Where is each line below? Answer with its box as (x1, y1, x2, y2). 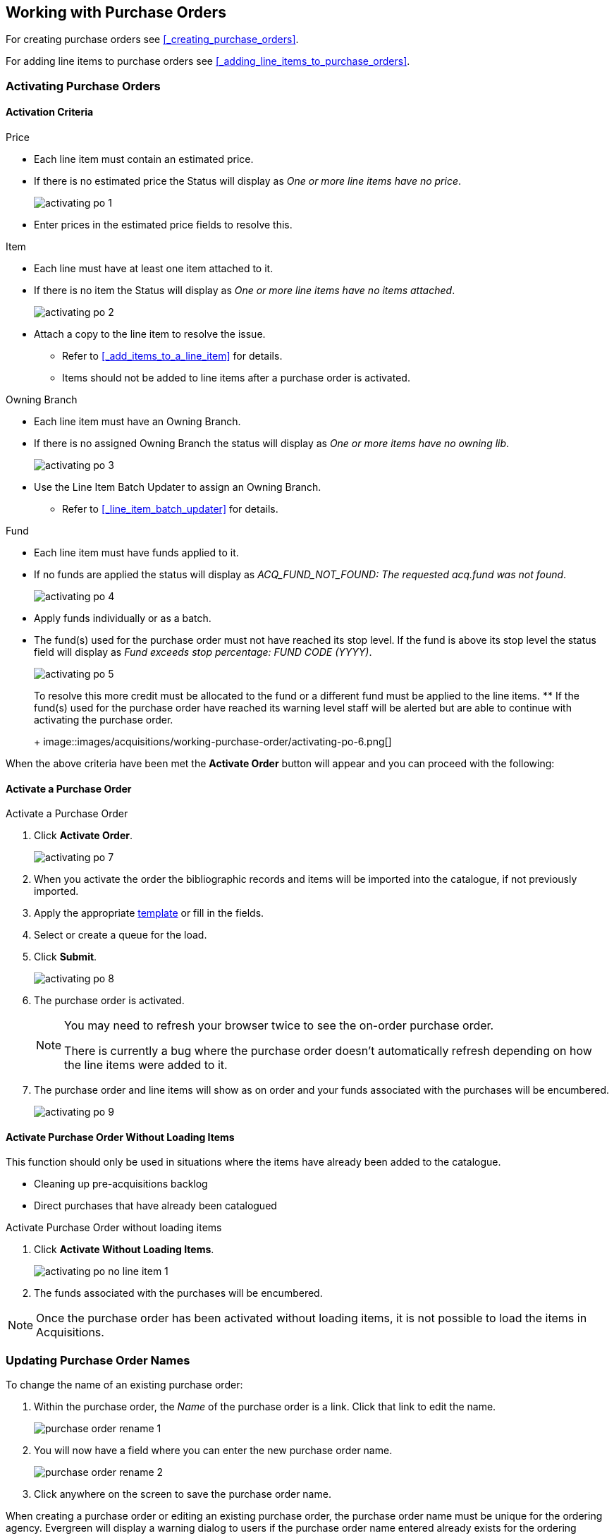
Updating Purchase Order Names (6, 1353, 190, 1367)
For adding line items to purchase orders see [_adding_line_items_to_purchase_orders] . (6, 55, 410, 68)
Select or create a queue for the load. (34, 929, 207, 941)
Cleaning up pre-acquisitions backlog (34, 1178, 208, 1190)
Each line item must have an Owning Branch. (34, 415, 241, 428)
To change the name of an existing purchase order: (6, 1379, 243, 1391)
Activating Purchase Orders (6, 78, 161, 93)
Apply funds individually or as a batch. (34, 612, 211, 625)
